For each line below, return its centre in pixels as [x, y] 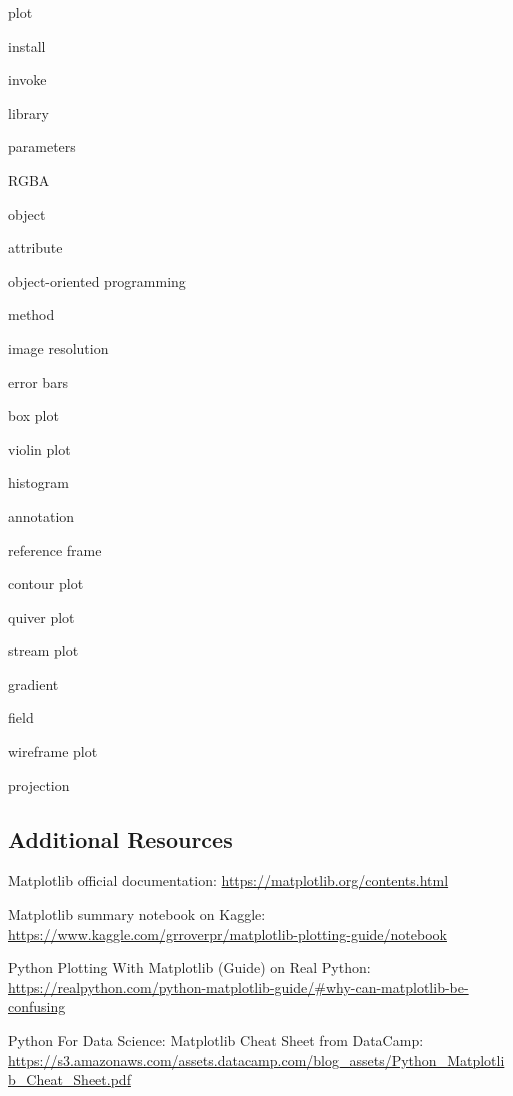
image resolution [58, 347]
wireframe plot [53, 751]
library [28, 112]
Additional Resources [120, 838]
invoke [27, 79]
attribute [35, 247]
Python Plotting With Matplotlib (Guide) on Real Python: [189, 967]
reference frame [55, 549]
